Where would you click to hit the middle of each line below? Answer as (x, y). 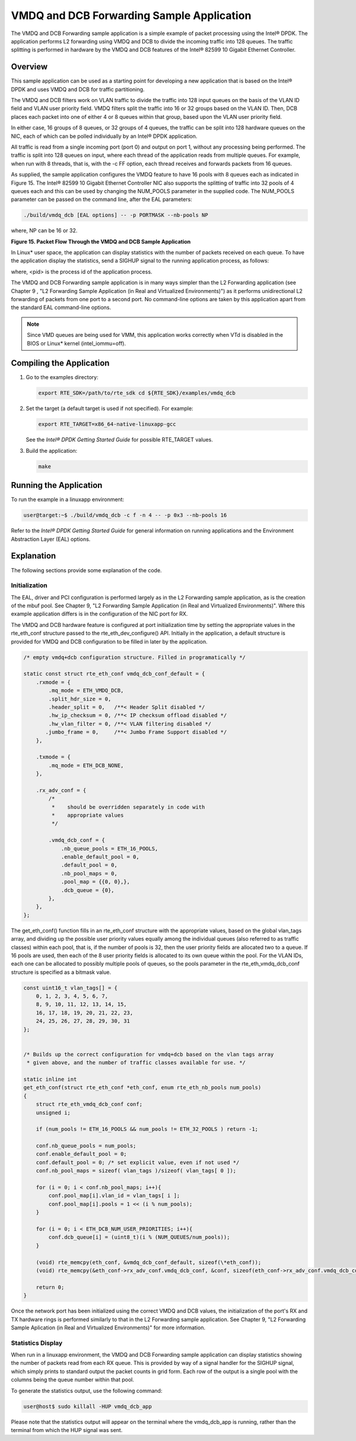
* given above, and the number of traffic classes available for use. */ (136, 1063)
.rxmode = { (53, 682)
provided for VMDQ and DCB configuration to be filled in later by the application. (109, 641)
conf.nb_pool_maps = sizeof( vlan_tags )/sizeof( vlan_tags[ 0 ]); (136, 1171)
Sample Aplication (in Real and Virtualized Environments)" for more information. (108, 1328)
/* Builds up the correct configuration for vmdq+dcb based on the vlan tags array (149, 1054)
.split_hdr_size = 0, (80, 699)
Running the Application (57, 485)
